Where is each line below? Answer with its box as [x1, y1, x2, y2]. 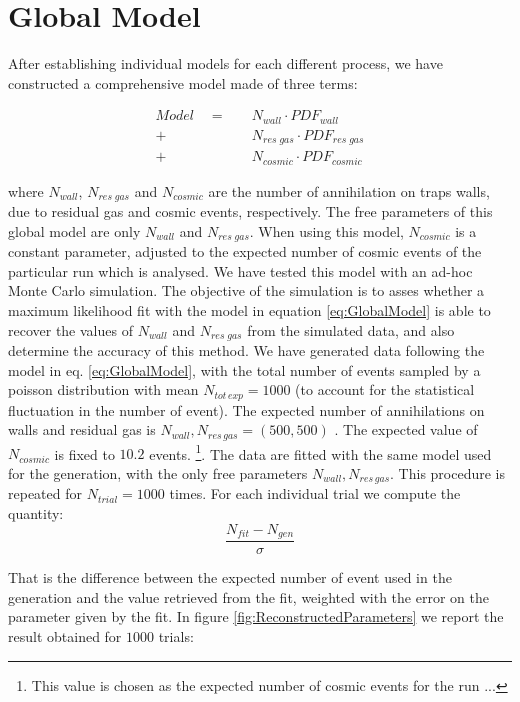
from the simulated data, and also [247, 319, 455, 340]
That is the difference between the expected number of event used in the [8, 567, 452, 588]
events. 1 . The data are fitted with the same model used [149, 440, 492, 464]
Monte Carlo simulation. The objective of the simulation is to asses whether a [8, 280, 485, 301]
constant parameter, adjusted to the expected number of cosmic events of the [8, 241, 482, 262]
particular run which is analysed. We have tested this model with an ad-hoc [8, 260, 473, 281]
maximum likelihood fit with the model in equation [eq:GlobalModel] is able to [8, 300, 491, 321]
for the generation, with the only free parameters [8, 463, 308, 484]
